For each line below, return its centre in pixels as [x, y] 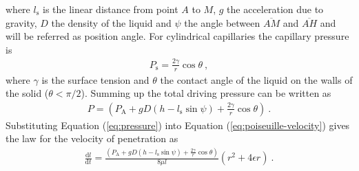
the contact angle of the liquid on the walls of [256, 79]
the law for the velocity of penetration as [92, 138]
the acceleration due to [275, 9]
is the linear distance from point [110, 9]
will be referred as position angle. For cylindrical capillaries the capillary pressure [177, 36]
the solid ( [27, 93]
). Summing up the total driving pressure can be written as [206, 93]
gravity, [21, 22]
